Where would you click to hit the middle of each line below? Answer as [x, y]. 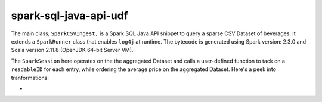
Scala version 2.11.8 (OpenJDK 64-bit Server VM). [72, 50]
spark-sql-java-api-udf [69, 16]
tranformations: [30, 78]
